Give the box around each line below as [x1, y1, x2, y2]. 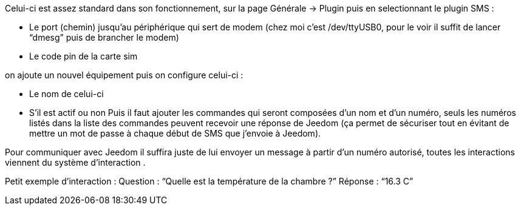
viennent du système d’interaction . [5, 157, 146, 168]
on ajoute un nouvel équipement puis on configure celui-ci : [5, 70, 243, 80]
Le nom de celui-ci [29, 89, 104, 99]
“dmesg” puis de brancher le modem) [29, 32, 179, 42]
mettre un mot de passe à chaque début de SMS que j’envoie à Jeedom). [29, 128, 321, 138]
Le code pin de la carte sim [29, 51, 138, 61]
